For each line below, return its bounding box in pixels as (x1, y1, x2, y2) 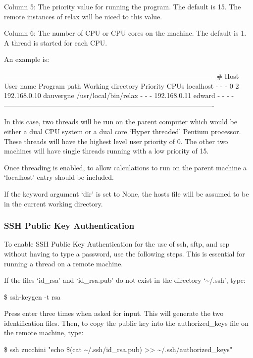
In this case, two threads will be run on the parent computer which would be (4, 116, 237, 127)
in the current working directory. (4, 198, 103, 208)
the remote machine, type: (4, 327, 84, 338)
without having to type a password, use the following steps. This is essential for (4, 248, 245, 258)
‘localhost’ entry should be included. (4, 172, 114, 182)
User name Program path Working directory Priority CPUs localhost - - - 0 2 (4, 80, 239, 91)
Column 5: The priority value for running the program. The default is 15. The (4, 1, 241, 11)
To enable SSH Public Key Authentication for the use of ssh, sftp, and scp (4, 239, 230, 249)
